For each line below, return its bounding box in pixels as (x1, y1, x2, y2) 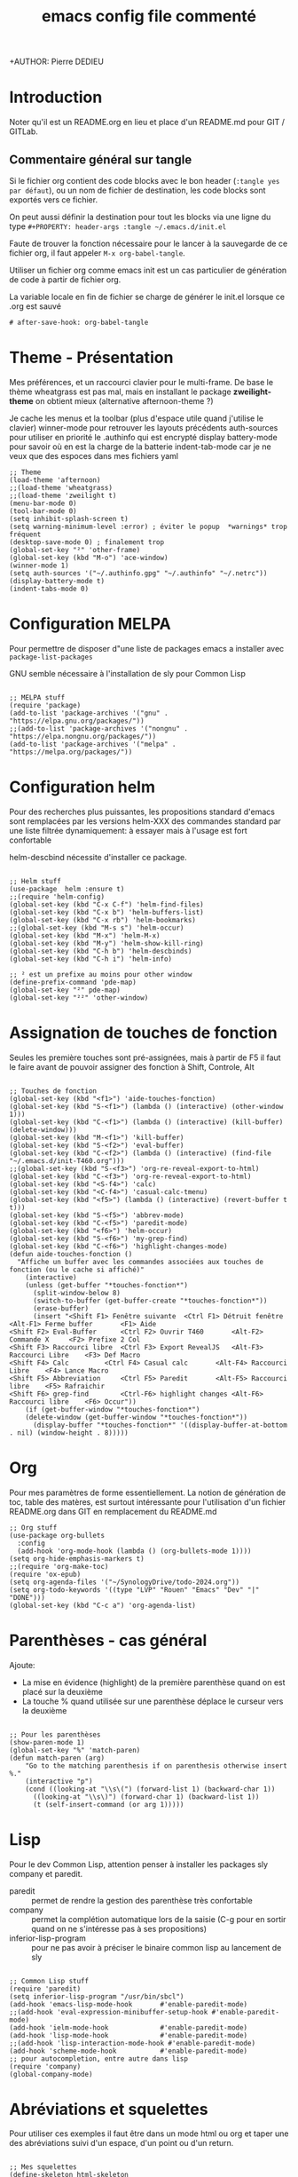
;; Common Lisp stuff (9, 1976, 90, 1985)
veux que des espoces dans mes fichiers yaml (9, 450, 179, 461)
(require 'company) (9, 2062, 82, 2070)
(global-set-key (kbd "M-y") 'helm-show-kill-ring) (9, 938, 204, 947)
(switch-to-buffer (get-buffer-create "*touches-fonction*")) (32, 1296, 268, 1305)
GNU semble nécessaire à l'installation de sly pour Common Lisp (9, 668, 246, 678)
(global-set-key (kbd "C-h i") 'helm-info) (9, 954, 173, 963)
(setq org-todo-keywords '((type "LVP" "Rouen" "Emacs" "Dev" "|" (9, 1585, 260, 1595)
